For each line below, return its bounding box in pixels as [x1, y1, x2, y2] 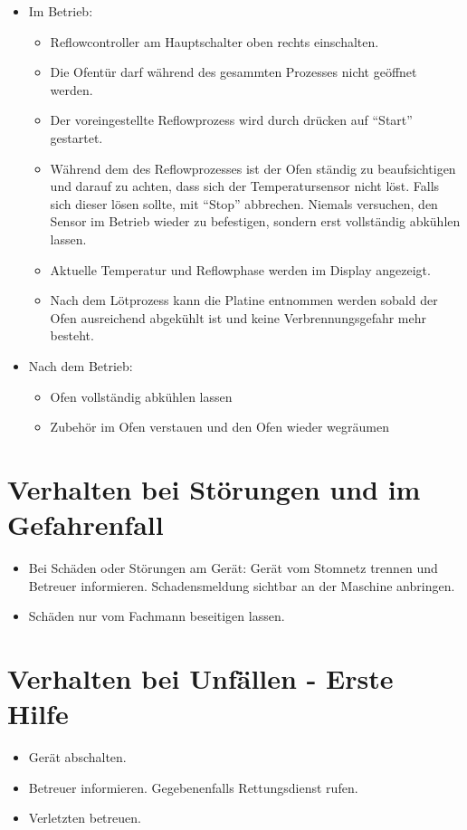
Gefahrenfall [7, 506, 164, 543]
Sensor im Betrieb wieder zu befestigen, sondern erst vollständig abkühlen [50, 212, 461, 231]
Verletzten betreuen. [28, 808, 141, 827]
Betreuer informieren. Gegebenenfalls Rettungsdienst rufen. [28, 778, 358, 797]
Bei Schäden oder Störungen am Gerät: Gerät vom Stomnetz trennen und [28, 558, 438, 577]
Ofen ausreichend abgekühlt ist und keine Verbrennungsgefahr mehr [50, 308, 427, 327]
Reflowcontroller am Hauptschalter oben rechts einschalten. [50, 32, 379, 51]
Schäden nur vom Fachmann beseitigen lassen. [28, 606, 285, 625]
